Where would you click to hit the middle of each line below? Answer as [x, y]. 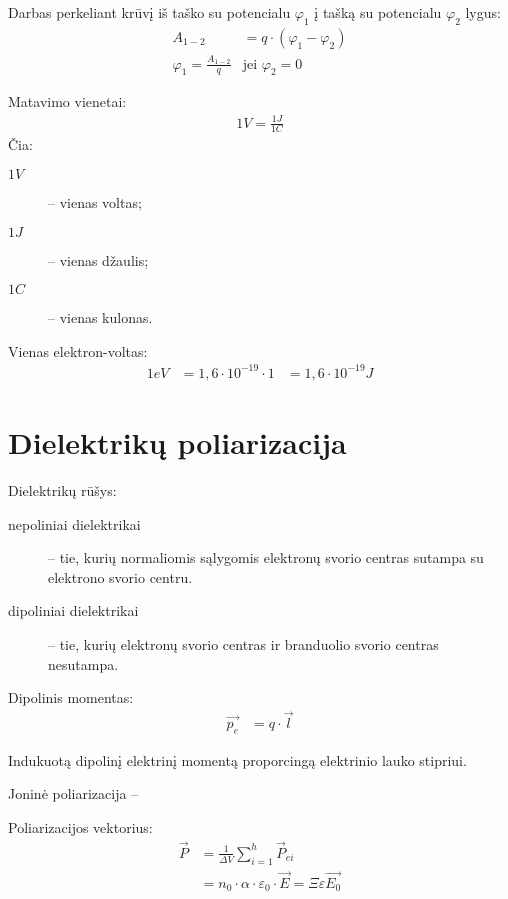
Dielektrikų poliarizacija [177, 442]
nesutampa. [83, 663]
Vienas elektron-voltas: [78, 350]
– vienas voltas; [95, 201]
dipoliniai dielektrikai [73, 610]
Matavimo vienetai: [67, 101]
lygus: [483, 12]
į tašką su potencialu [378, 12]
